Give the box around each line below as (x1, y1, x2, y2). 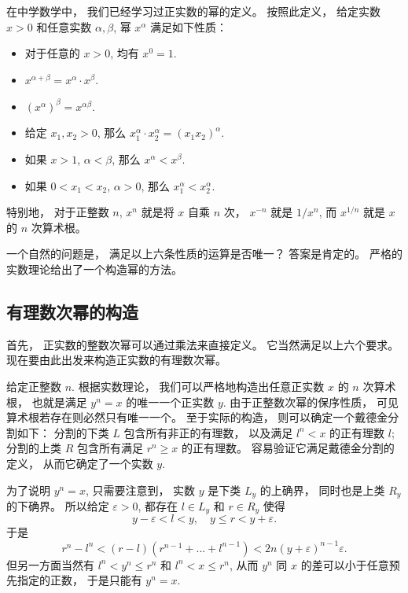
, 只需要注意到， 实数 (85, 481, 196, 498)
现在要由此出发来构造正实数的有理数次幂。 (6, 352, 226, 368)
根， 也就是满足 (6, 393, 87, 410)
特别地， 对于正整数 (6, 204, 109, 220)
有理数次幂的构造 (6, 300, 138, 324)
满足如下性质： (150, 18, 228, 35)
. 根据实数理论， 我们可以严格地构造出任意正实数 (72, 378, 325, 395)
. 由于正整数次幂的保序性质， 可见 (222, 393, 399, 410)
